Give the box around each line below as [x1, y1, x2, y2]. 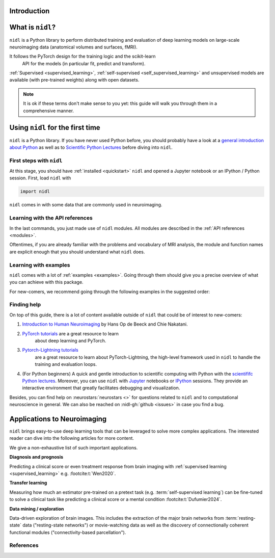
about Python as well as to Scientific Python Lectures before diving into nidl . [9, 144, 173, 150]
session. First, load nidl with [9, 175, 71, 181]
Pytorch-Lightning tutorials [22, 347, 78, 353]
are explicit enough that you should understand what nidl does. [9, 249, 145, 255]
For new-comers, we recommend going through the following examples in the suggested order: [9, 288, 210, 295]
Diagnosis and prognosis [9, 454, 64, 460]
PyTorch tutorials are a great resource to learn [22, 330, 119, 336]
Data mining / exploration [9, 506, 64, 512]
